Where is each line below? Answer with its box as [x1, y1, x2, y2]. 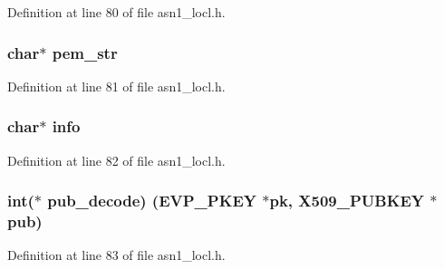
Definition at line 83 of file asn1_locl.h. [7, 245, 226, 264]
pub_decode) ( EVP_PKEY [47, 189, 256, 212]
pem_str [52, 41, 118, 63]
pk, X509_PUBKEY [269, 189, 425, 212]
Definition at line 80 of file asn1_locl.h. [7, 3, 226, 21]
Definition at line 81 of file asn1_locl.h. [7, 76, 226, 95]
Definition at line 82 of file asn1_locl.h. [7, 150, 226, 169]
